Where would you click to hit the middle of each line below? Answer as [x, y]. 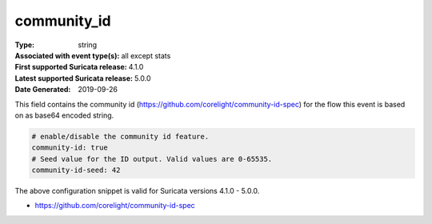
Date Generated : [43, 90]
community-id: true [70, 148]
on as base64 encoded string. [64, 115]
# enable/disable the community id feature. [120, 136]
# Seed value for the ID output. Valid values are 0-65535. [152, 159]
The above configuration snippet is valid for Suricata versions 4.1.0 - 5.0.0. [137, 191]
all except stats [146, 55]
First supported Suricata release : [71, 67]
